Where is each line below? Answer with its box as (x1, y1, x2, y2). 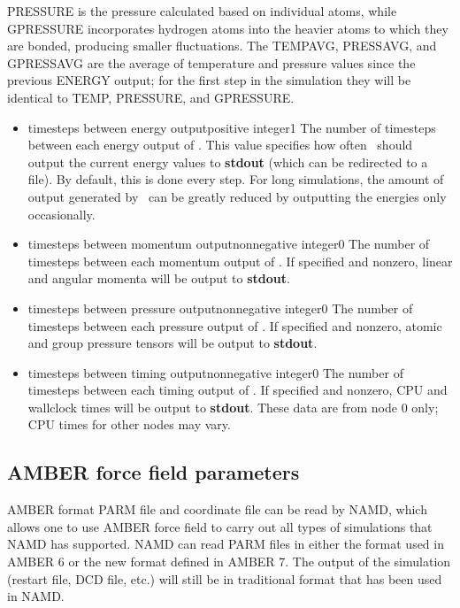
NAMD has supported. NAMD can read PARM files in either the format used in (7, 535, 444, 553)
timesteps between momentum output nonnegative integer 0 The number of (27, 235, 430, 253)
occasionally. (27, 204, 96, 223)
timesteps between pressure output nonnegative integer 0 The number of (27, 298, 413, 317)
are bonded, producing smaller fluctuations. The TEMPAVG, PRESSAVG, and (7, 36, 437, 55)
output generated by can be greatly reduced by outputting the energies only (27, 187, 447, 205)
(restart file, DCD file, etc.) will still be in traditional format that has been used (7, 569, 442, 588)
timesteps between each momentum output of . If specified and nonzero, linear (27, 251, 453, 270)
